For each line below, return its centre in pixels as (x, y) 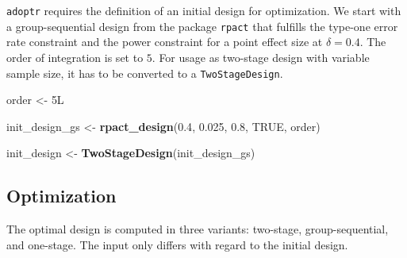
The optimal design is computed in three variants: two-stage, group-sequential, (198, 229)
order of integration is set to (75, 57)
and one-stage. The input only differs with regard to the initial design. (177, 244)
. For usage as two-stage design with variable (261, 57)
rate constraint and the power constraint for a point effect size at (165, 42)
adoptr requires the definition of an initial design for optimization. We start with (204, 10)
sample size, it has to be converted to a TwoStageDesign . (145, 73)
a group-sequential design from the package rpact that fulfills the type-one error (202, 26)
